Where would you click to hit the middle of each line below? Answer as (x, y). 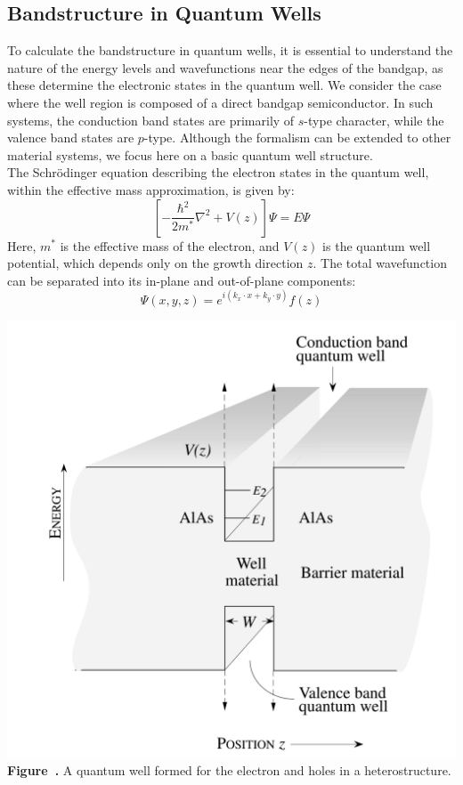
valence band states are (71, 138)
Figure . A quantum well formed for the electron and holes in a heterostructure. (229, 769)
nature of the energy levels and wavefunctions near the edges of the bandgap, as (225, 67)
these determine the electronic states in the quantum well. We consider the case (224, 85)
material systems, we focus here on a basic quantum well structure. (190, 154)
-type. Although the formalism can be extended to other (297, 138)
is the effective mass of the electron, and (170, 245)
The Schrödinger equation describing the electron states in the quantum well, (218, 172)
